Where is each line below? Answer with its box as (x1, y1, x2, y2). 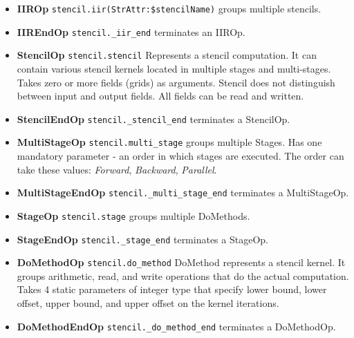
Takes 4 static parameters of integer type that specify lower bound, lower (17, 282, 327, 297)
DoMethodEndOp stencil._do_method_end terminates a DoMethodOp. (17, 319, 336, 333)
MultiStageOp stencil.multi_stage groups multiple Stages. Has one (17, 135, 322, 149)
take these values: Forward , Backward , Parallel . (17, 162, 217, 176)
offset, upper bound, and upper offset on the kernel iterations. (17, 296, 279, 310)
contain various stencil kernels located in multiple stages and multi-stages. (17, 61, 331, 75)
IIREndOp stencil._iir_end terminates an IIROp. (17, 24, 245, 39)
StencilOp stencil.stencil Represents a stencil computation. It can (17, 48, 317, 62)
